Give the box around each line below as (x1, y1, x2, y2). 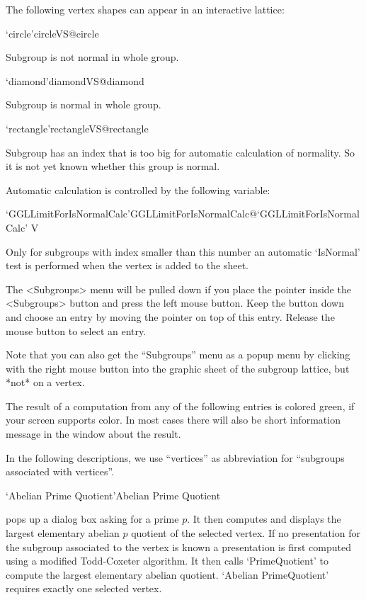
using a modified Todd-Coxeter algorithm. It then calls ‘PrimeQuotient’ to (6, 553, 328, 568)
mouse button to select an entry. (6, 323, 147, 338)
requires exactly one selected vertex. (6, 581, 162, 596)
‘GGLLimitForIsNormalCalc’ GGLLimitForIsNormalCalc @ (6, 206, 258, 221)
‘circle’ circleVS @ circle (6, 26, 99, 40)
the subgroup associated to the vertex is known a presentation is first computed (6, 539, 351, 554)
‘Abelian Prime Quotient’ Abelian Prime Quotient (6, 487, 221, 502)
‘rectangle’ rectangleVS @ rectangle (6, 120, 149, 135)
